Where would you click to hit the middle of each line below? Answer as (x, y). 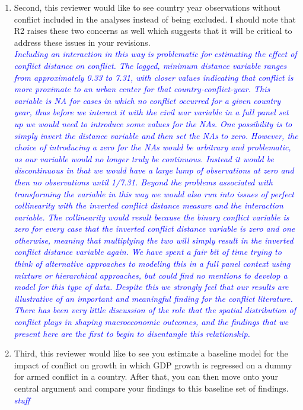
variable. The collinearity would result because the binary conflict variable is (151, 217)
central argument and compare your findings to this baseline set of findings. (151, 388)
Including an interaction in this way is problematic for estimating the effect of (155, 54)
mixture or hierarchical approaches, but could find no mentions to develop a (151, 275)
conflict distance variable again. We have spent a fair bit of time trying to (148, 252)
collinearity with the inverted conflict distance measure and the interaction (149, 205)
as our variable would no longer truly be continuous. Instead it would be (144, 158)
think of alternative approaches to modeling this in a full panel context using (152, 264)
